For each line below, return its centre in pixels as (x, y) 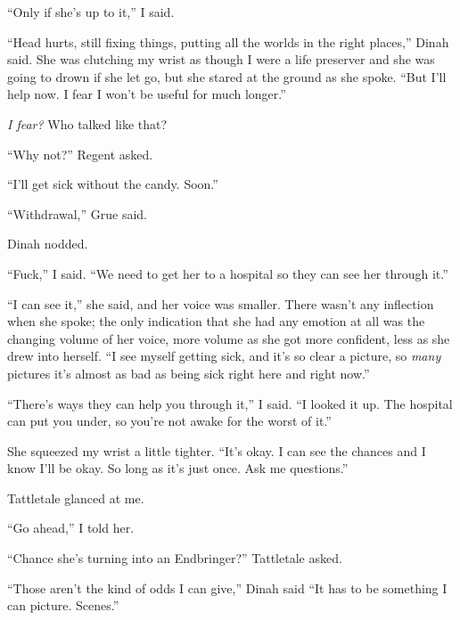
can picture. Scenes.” (63, 605)
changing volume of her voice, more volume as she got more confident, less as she (229, 338)
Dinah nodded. (48, 244)
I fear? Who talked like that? (87, 123)
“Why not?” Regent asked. (80, 154)
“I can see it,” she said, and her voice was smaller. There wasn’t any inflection (221, 303)
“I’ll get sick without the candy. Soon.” (113, 184)
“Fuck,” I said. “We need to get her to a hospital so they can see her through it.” (228, 273)
